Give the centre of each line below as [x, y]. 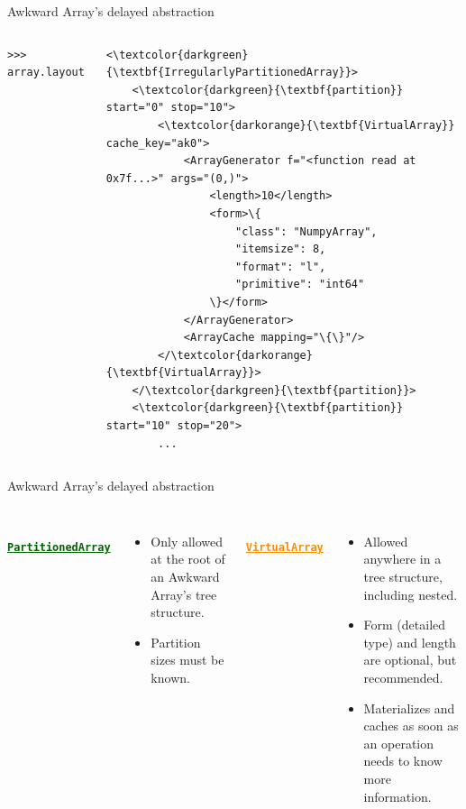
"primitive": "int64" [300, 285]
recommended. [403, 677]
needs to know [403, 761]
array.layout [46, 73]
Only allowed [187, 541]
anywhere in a [402, 559]
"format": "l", [281, 267]
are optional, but [410, 660]
